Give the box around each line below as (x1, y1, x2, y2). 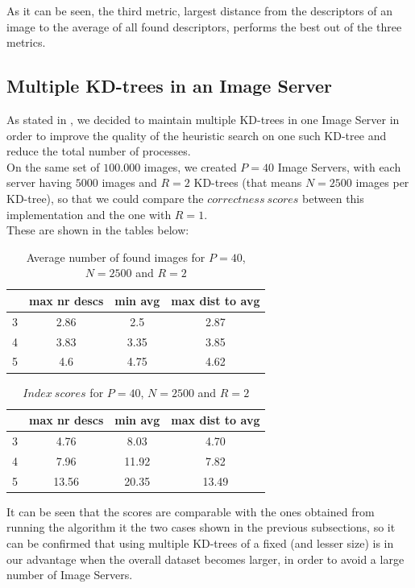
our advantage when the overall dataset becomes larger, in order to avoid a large (6, 550, 405, 567)
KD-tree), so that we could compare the (6, 189, 204, 206)
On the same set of (6, 158, 100, 175)
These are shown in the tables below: (6, 222, 189, 238)
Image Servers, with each (277, 158, 401, 175)
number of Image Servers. (6, 566, 133, 583)
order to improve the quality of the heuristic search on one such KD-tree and (6, 126, 387, 143)
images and (102, 174, 157, 191)
